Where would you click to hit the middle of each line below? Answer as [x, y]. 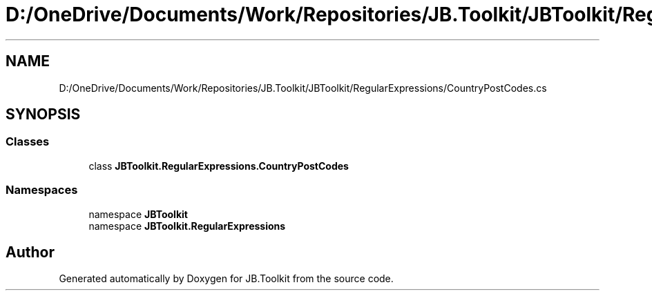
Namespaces [42, 190]
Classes [28, 142]
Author [30, 252]
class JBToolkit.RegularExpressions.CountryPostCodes [219, 166]
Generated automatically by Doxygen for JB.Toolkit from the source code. [226, 279]
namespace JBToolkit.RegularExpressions [187, 226]
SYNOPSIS [43, 115]
